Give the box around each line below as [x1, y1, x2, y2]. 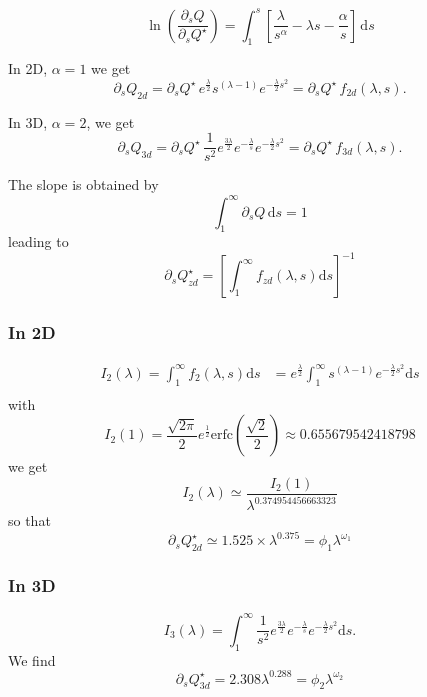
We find [8, 649, 56, 670]
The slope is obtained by [8, 174, 159, 195]
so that [8, 510, 51, 531]
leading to [8, 231, 69, 252]
